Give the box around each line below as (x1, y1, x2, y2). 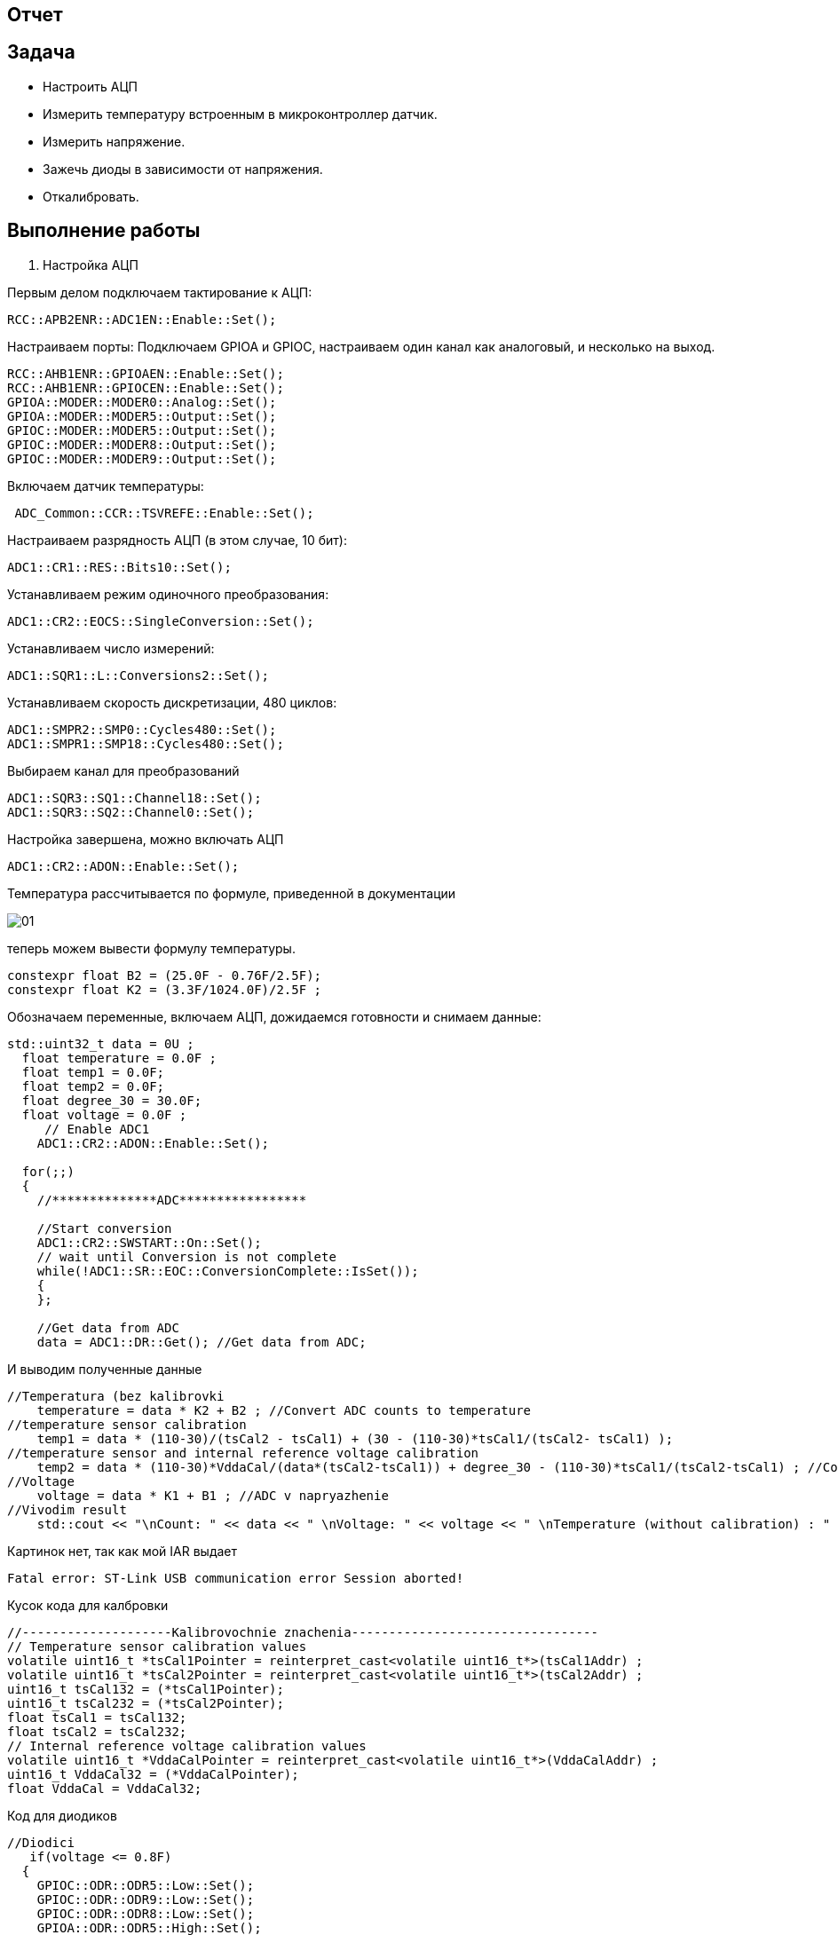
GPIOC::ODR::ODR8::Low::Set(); (36, 1906, 255, 1921)
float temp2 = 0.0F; (21, 1078, 165, 1094)
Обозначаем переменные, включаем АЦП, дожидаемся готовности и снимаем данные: (7, 1008, 542, 1024)
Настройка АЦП (43, 257, 138, 272)
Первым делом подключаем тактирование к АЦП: (7, 284, 312, 300)
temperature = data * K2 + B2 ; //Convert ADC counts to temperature (36, 1402, 532, 1418)
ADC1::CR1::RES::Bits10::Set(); (7, 559, 232, 574)
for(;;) (21, 1164, 75, 1179)
